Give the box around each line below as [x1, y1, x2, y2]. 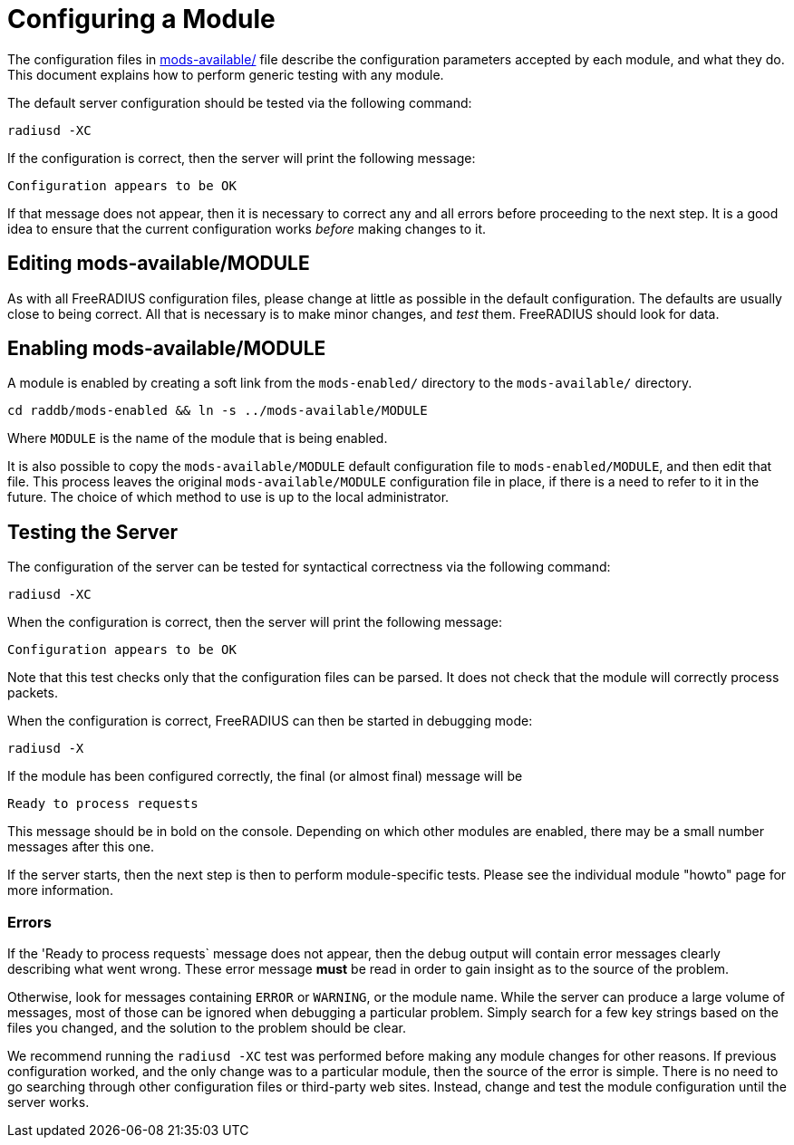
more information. [7, 882, 113, 899]
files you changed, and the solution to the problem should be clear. [7, 1020, 406, 1036]
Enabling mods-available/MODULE [7, 337, 326, 361]
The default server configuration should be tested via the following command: [7, 94, 472, 111]
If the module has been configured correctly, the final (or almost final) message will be [7, 768, 523, 784]
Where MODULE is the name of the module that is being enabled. [7, 430, 388, 447]
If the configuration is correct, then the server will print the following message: [7, 149, 476, 166]
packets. [7, 685, 58, 701]
